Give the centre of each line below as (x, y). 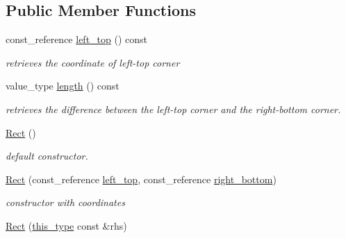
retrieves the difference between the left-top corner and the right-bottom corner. (173, 109)
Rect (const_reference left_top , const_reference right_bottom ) (141, 179)
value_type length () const (63, 86)
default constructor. (47, 156)
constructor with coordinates (65, 202)
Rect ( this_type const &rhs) (66, 225)
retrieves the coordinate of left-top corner (93, 62)
